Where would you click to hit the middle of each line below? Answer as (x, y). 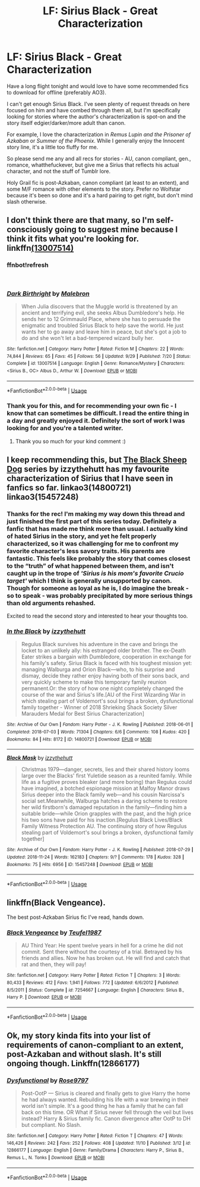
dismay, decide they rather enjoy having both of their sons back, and (105, 676)
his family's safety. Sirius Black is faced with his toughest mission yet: (107, 663)
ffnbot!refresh (28, 265)
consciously (30, 230)
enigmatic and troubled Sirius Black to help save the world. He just (102, 325)
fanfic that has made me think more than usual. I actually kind (97, 528)
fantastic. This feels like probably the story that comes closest (99, 558)
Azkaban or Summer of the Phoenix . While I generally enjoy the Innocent (96, 140)
